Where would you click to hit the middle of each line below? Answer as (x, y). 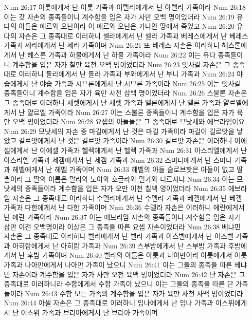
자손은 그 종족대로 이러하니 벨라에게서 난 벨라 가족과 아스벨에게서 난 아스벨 (119, 236)
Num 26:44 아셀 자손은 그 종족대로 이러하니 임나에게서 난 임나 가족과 (109, 303)
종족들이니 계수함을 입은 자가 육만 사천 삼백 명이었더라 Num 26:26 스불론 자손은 (126, 93)
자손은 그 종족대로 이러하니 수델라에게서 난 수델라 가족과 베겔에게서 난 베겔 (127, 198)
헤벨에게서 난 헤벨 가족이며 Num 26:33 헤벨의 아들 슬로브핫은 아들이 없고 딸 (128, 169)
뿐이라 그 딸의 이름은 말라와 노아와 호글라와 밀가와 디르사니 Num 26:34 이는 (119, 179)
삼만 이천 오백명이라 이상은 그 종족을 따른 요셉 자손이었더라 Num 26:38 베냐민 (122, 226)
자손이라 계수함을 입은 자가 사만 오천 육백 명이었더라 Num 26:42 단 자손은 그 (129, 274)
